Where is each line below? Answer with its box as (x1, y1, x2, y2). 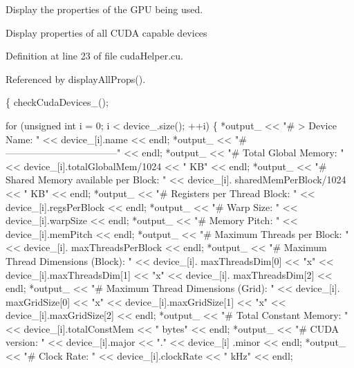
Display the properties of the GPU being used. (6, 2, 203, 16)
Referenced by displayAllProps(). (6, 71, 146, 86)
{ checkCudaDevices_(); (6, 95, 109, 109)
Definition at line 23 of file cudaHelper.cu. (6, 48, 183, 63)
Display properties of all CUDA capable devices (6, 25, 207, 39)
